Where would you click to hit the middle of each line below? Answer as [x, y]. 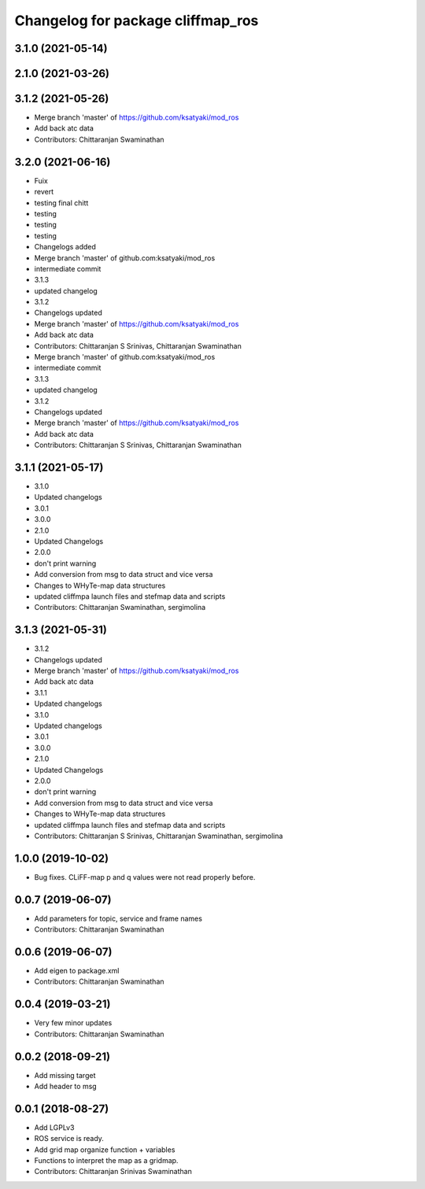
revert [44, 192]
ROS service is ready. [69, 1139]
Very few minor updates [73, 1023]
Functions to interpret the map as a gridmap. [106, 1161]
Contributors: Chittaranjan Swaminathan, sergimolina [120, 607]
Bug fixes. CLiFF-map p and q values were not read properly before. [145, 877]
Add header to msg [66, 1086]
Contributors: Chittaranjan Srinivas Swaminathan [113, 1172]
